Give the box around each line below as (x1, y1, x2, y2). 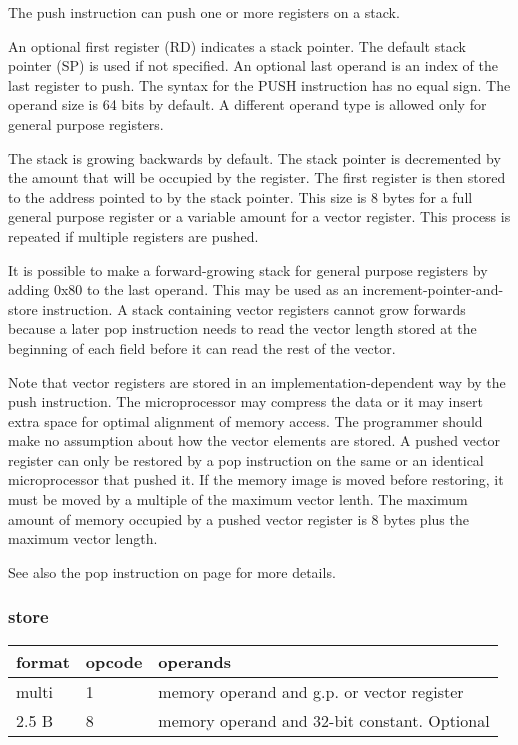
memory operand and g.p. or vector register (158, 679, 464, 703)
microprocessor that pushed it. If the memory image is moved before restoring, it (8, 469, 504, 490)
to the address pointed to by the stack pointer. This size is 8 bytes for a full (8, 186, 473, 207)
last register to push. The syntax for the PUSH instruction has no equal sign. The (8, 74, 511, 95)
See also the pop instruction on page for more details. (8, 561, 336, 582)
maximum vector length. (8, 528, 158, 549)
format (16, 649, 70, 673)
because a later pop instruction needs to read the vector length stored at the (8, 318, 477, 339)
